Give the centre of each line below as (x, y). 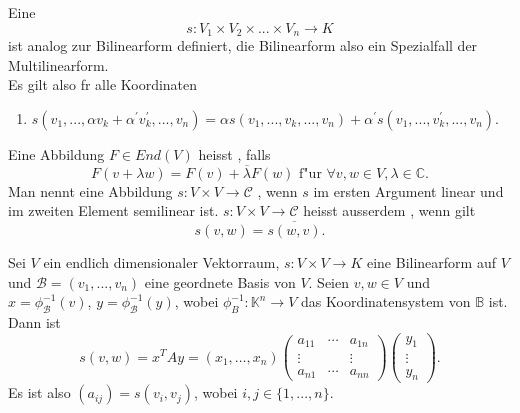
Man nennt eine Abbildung (90, 190)
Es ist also (39, 392)
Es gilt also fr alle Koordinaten (103, 84)
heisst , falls (234, 153)
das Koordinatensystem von (386, 301)
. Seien (328, 281)
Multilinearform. (58, 64)
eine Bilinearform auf (431, 262)
